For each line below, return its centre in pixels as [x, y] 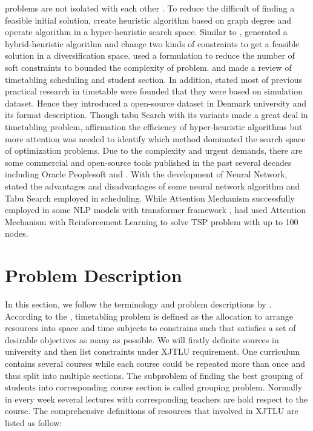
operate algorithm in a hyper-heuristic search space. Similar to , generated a [146, 32]
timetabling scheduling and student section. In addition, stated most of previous [153, 79]
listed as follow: [34, 422]
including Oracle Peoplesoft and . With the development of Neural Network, [146, 174]
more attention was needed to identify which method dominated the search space [155, 138]
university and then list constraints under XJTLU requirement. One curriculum [153, 351]
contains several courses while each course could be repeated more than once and [155, 363]
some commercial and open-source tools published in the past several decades [148, 162]
